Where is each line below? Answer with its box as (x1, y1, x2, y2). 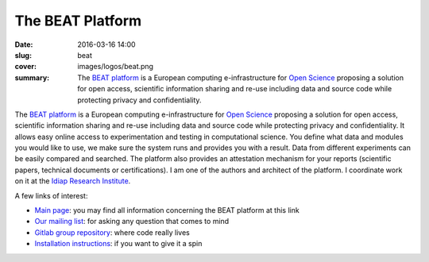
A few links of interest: (14, 191, 88, 200)
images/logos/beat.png (77, 62, 154, 71)
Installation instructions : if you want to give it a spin (34, 239, 203, 249)
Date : (14, 40, 33, 49)
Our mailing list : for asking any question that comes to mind (34, 217, 230, 226)
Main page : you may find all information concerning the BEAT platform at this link (34, 206, 300, 215)
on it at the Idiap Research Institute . (14, 176, 131, 186)
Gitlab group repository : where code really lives (34, 227, 190, 237)
